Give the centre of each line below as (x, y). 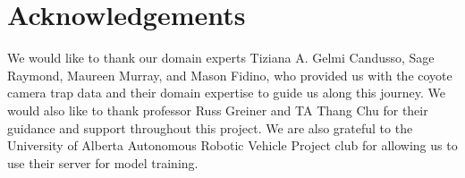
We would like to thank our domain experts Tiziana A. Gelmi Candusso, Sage (221, 58)
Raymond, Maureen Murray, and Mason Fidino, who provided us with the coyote (230, 75)
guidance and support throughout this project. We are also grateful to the (210, 127)
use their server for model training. (103, 162)
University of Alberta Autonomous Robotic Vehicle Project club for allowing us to (232, 145)
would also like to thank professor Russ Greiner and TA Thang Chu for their (218, 110)
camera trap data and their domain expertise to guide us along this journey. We (227, 93)
